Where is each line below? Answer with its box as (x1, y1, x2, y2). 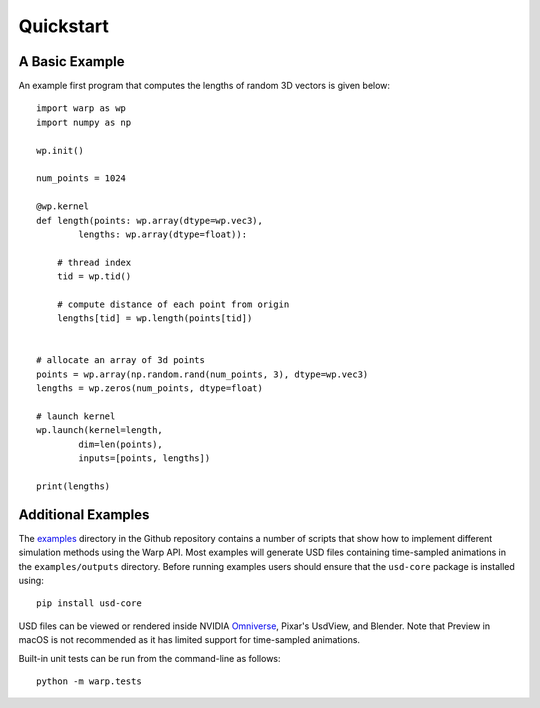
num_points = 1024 (36, 173, 127, 184)
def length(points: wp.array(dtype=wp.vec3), (36, 215, 264, 226)
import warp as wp (36, 103, 127, 114)
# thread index (56, 256, 132, 268)
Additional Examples (18, 506, 150, 523)
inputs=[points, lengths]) (78, 453, 211, 464)
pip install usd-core (36, 598, 142, 609)
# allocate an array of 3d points (36, 355, 205, 366)
